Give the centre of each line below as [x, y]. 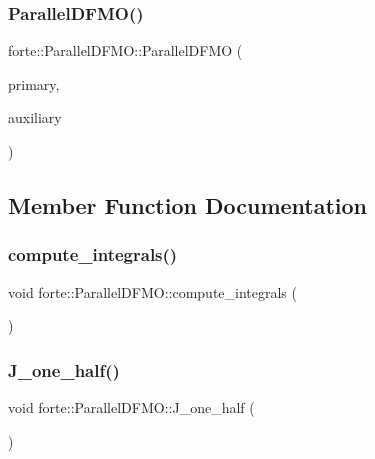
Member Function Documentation [188, 204]
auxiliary [35, 117]
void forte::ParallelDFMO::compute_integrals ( [152, 291]
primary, [34, 83]
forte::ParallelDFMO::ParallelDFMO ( [125, 50]
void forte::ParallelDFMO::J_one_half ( [131, 407]
